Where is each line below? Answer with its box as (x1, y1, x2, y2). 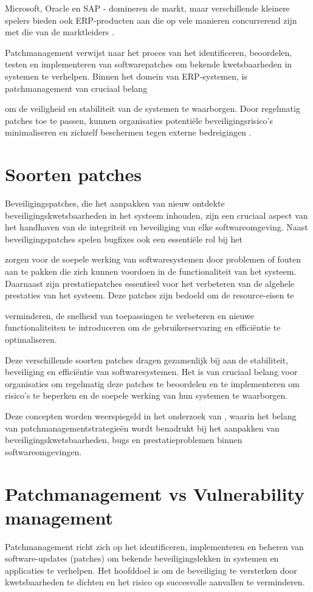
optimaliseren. (5, 333, 57, 345)
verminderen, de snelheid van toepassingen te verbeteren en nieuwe (5, 309, 254, 322)
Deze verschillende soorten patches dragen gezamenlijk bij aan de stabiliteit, (5, 353, 289, 366)
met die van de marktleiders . (5, 26, 114, 38)
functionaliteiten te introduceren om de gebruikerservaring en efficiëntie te (5, 321, 281, 334)
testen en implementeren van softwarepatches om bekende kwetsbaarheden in (5, 58, 292, 71)
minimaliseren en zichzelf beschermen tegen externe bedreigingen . (5, 126, 252, 139)
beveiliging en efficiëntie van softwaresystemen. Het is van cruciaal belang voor (5, 365, 298, 378)
